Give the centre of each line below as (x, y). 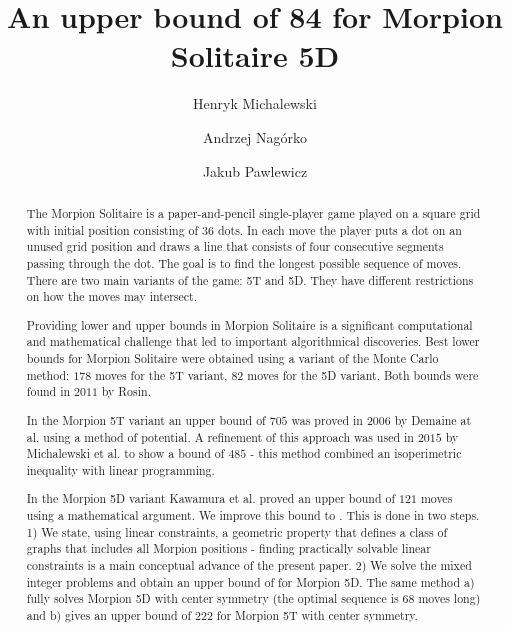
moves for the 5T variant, (161, 374)
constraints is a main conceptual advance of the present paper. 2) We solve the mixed (249, 565)
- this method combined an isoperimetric (356, 453)
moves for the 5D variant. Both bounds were (363, 374)
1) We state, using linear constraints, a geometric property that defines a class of (237, 531)
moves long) (449, 598)
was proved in (327, 419)
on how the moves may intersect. (112, 296)
